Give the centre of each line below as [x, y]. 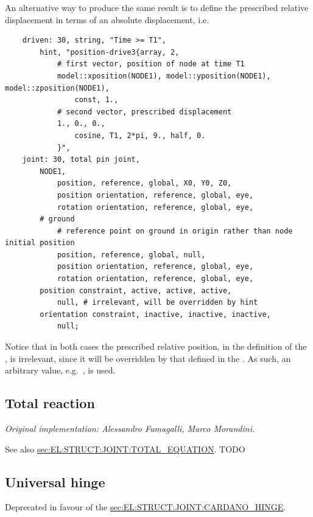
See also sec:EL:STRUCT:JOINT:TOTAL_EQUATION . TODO [125, 449]
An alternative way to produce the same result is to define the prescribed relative [157, 7]
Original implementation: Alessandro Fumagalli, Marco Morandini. [130, 429]
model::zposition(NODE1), [57, 88]
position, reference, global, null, [131, 255]
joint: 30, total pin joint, [81, 160]
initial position [40, 243]
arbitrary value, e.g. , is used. [60, 370]
